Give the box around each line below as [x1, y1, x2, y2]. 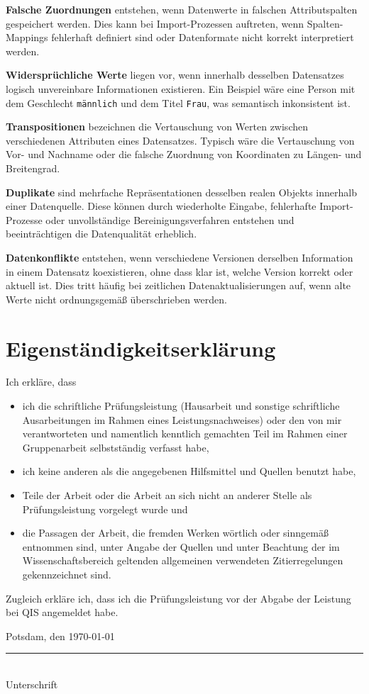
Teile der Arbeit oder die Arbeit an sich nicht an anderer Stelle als [22, 488, 312, 503]
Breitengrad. [6, 161, 60, 175]
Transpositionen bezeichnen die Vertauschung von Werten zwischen [6, 119, 308, 134]
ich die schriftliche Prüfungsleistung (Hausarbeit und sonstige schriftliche [22, 398, 340, 413]
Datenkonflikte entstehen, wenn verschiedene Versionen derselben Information [6, 250, 353, 264]
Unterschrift [6, 676, 58, 691]
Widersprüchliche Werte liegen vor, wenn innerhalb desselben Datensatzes [6, 67, 344, 82]
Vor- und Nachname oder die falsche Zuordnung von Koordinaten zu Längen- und [6, 147, 362, 162]
